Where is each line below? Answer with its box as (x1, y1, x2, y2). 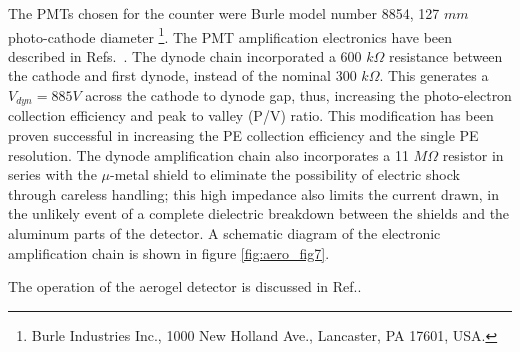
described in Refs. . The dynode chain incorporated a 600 (8, 45, 362, 66)
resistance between (389, 45, 503, 66)
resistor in (442, 144, 504, 165)
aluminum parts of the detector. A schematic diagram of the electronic (8, 223, 441, 244)
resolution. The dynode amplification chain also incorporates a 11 (8, 144, 409, 165)
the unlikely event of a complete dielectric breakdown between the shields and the (8, 203, 510, 224)
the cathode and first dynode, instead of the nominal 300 (8, 65, 357, 86)
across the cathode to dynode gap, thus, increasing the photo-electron (85, 85, 512, 106)
